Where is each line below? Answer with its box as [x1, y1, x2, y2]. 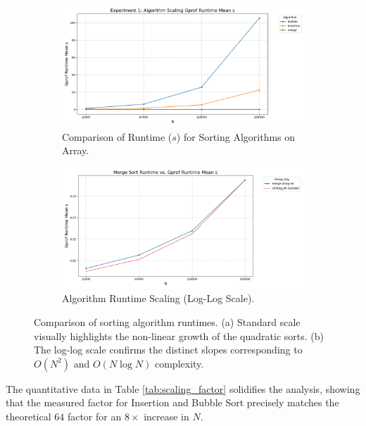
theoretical [6, 408, 51, 423]
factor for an [67, 408, 122, 423]
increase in [144, 408, 189, 423]
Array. [62, 143, 89, 158]
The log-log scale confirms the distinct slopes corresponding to [34, 342, 303, 357]
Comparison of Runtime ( [62, 129, 172, 144]
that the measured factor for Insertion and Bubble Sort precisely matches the [6, 395, 339, 410]
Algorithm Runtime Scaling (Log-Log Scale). [62, 291, 255, 306]
